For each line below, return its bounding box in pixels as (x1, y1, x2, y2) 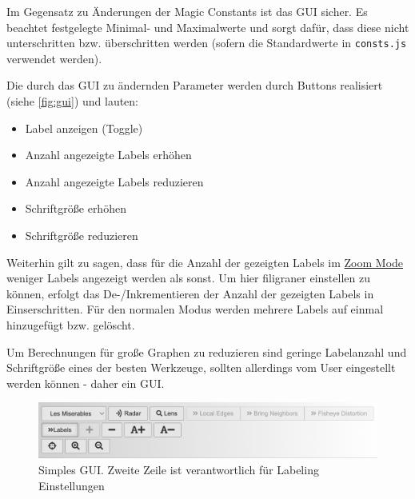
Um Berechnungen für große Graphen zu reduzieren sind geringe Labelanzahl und (6, 343, 407, 360)
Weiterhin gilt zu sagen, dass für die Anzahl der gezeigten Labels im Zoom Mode (6, 253, 404, 270)
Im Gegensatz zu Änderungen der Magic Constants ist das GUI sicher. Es (6, 3, 368, 19)
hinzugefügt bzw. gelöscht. (6, 316, 135, 333)
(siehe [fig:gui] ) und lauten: (6, 93, 139, 110)
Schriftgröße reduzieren (25, 227, 138, 243)
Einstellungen (38, 477, 105, 493)
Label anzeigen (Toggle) (25, 119, 143, 136)
